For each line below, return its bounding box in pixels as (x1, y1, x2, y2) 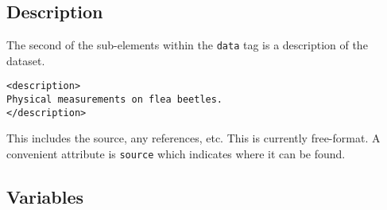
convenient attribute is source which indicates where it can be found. (6, 146, 346, 162)
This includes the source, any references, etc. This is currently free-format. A (6, 130, 381, 146)
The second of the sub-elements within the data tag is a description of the (6, 37, 368, 53)
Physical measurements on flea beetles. (6, 94, 223, 106)
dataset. (6, 52, 45, 68)
